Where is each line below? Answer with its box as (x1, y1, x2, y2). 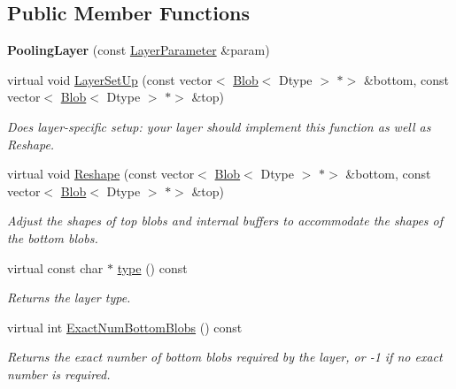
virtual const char (7, 258, 104, 277)
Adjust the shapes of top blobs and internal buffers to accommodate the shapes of (7, 211, 444, 230)
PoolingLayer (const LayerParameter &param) (7, 41, 270, 59)
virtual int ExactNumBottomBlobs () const (7, 317, 243, 336)
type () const (117, 258, 188, 277)
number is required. (7, 364, 111, 383)
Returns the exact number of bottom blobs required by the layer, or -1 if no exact (7, 347, 443, 366)
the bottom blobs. (7, 228, 98, 247)
